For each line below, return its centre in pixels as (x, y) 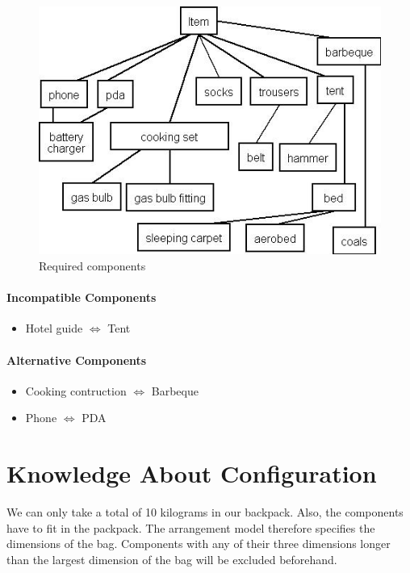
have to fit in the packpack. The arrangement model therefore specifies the (191, 527)
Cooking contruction (76, 390)
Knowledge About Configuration (192, 473)
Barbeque (175, 390)
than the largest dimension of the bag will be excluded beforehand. (172, 559)
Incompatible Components (82, 297)
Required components (92, 265)
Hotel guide (54, 328)
